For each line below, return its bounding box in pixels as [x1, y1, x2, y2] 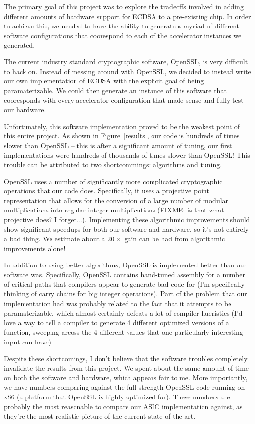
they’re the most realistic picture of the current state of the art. [4, 411, 196, 421]
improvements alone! [4, 243, 66, 253]
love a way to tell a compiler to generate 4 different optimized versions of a [4, 317, 229, 327]
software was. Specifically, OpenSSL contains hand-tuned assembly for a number [4, 269, 245, 279]
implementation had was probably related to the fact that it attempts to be [4, 298, 231, 308]
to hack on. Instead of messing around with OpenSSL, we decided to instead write [4, 66, 251, 76]
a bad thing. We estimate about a [4, 234, 105, 244]
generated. [4, 40, 35, 50]
